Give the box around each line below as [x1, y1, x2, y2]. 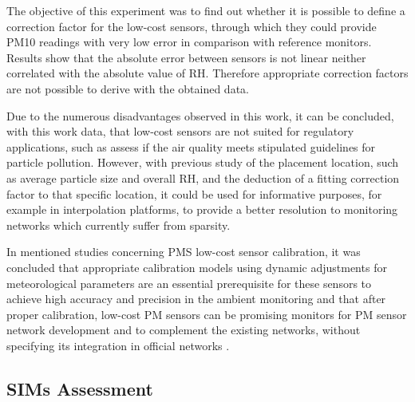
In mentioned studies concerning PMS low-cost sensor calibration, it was [6, 243, 361, 260]
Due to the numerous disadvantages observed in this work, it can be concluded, [6, 107, 394, 124]
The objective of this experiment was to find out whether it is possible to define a [6, 2, 405, 18]
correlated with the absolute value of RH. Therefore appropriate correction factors [6, 65, 409, 81]
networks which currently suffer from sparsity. [6, 216, 231, 233]
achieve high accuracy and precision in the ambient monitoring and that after [6, 290, 386, 307]
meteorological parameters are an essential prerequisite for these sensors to [6, 274, 372, 291]
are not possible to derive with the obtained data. [6, 80, 249, 97]
